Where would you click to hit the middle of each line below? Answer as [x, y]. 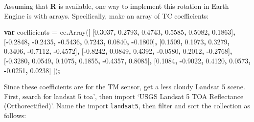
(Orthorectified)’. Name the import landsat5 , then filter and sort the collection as [127, 106]
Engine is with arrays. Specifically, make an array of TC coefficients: [106, 15]
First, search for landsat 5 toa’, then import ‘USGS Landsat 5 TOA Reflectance [124, 96]
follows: [15, 115]
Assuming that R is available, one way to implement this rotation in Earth [116, 6]
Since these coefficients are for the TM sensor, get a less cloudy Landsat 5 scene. [125, 87]
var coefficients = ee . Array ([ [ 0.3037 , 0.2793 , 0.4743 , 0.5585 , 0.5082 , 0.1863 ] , [120, 32]
